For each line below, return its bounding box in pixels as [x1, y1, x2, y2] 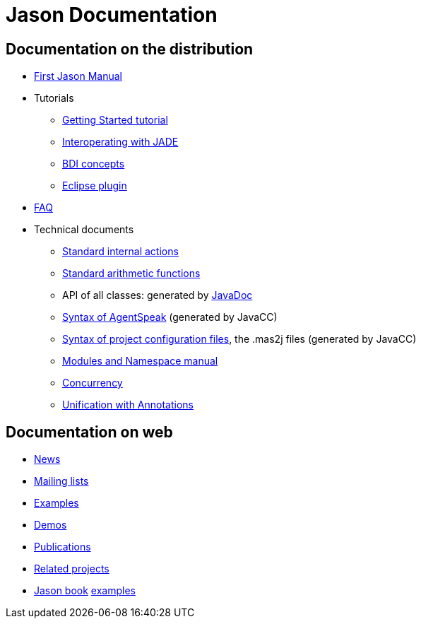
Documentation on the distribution [6, 40, 254, 58]
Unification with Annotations [62, 399, 194, 411]
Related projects [34, 563, 109, 575]
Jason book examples [34, 584, 136, 597]
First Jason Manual [34, 70, 122, 83]
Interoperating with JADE [62, 136, 179, 148]
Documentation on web [6, 423, 173, 441]
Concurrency [62, 377, 123, 389]
